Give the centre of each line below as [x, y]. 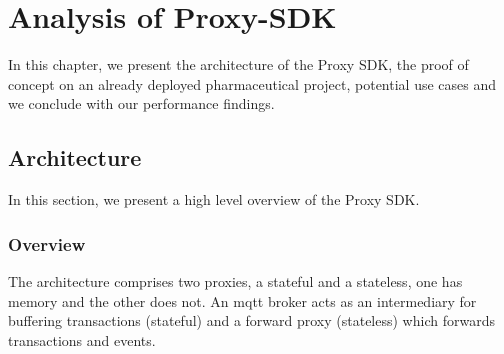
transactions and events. [82, 339]
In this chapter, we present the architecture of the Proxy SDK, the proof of [238, 64]
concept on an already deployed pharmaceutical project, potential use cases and [252, 83]
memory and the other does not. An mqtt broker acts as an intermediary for [242, 300]
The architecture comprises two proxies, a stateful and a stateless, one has [235, 280]
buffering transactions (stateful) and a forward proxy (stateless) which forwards [251, 320]
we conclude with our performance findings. [141, 103]
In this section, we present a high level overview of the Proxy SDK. [214, 199]
